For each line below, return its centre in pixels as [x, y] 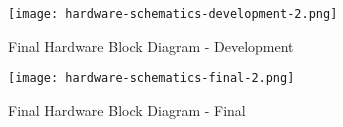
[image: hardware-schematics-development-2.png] [173, 14]
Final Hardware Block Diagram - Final [127, 109]
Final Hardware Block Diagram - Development [151, 45]
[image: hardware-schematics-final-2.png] [151, 78]
